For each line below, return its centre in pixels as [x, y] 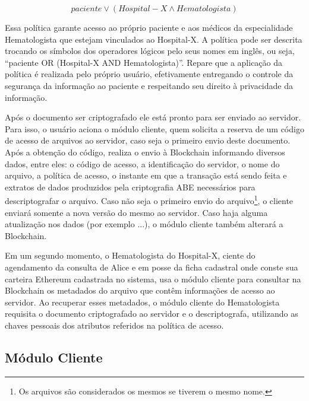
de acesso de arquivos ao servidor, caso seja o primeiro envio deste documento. [148, 140]
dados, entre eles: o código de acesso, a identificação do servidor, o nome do [142, 163]
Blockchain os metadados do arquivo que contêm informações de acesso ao [140, 290]
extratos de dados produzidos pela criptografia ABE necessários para [130, 187]
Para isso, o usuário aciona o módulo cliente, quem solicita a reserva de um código [154, 128]
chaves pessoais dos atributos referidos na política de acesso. [114, 325]
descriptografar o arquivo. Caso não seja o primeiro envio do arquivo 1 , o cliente [149, 200]
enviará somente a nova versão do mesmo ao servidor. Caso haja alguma [136, 212]
